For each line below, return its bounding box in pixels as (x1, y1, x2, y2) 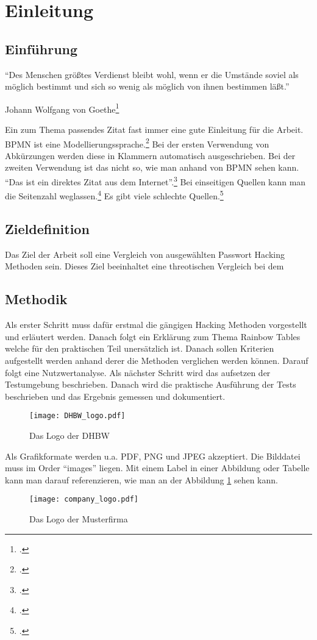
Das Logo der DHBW (29, 428, 110, 441)
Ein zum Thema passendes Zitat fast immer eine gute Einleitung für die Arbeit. (5, 123, 304, 136)
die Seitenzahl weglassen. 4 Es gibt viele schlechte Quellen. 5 (5, 188, 224, 202)
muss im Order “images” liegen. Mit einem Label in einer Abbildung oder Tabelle (5, 461, 310, 474)
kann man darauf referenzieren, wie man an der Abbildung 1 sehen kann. (5, 473, 278, 486)
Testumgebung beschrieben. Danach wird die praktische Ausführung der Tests (5, 378, 296, 391)
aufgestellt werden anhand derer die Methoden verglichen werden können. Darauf (5, 354, 308, 366)
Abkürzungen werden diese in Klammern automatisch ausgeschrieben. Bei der (5, 149, 296, 162)
